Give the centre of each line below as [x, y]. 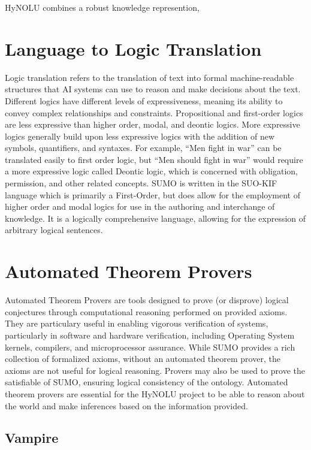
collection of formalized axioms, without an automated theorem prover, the [143, 359]
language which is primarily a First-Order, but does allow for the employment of [153, 194]
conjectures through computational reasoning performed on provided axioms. [146, 311]
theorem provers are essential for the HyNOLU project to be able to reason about [155, 393]
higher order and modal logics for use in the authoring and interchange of [140, 206]
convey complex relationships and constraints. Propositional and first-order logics [154, 112]
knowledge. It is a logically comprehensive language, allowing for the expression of [155, 218]
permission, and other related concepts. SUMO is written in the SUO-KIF [141, 183]
